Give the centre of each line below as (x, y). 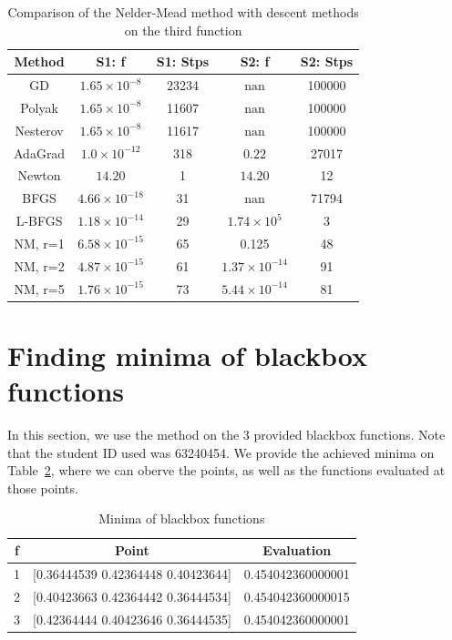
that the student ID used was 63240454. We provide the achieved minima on (221, 452)
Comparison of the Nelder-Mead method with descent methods (183, 12)
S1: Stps (183, 61)
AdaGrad (40, 152)
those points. (43, 488)
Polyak (39, 107)
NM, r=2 (39, 265)
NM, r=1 (39, 243)
